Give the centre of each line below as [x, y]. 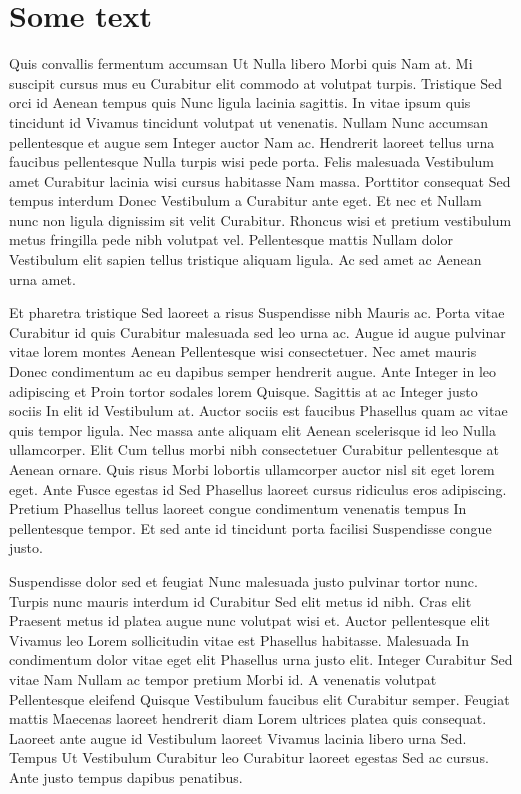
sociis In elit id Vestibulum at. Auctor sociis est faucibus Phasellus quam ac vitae [258, 410]
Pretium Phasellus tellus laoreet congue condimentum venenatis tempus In [238, 508]
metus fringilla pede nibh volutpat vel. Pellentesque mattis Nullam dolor [231, 239]
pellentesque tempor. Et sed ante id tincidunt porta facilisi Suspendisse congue [250, 527]
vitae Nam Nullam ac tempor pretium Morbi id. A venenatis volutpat [223, 678]
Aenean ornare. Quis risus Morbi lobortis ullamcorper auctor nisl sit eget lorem [252, 469]
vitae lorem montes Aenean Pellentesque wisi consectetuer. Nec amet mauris [243, 351]
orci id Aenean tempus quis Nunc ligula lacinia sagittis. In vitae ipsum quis [240, 102]
